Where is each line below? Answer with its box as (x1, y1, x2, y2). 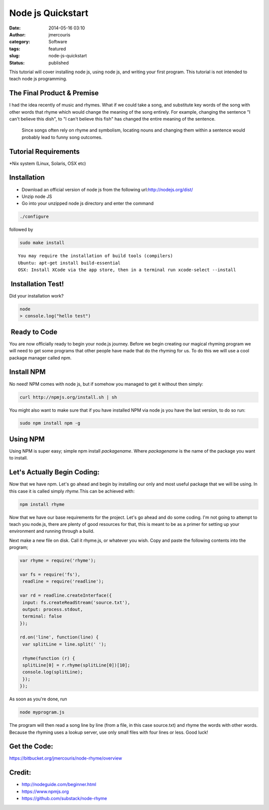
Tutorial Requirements (9, 147, 80, 156)
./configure (19, 214, 49, 219)
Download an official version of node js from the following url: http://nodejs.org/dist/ (21, 186, 193, 192)
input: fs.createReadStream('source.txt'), (22, 600, 131, 605)
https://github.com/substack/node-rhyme (21, 796, 107, 802)
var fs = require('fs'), (19, 571, 81, 577)
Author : (9, 31, 26, 37)
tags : (9, 45, 20, 52)
